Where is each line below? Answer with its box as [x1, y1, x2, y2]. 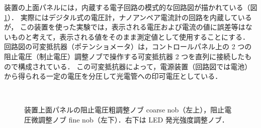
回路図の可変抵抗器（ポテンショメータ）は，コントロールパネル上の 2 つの [4, 41, 252, 52]
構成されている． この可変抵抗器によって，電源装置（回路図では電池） [18, 61, 252, 71]
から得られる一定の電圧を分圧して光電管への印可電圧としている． [4, 71, 222, 81]
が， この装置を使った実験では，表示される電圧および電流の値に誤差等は [4, 22, 245, 32]
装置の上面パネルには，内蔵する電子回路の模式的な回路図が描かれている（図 [4, 2, 257, 12]
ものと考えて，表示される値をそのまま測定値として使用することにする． [11, 31, 250, 42]
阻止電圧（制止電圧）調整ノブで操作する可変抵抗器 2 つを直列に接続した [4, 51, 245, 61]
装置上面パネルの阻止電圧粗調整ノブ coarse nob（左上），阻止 [24, 104, 225, 115]
